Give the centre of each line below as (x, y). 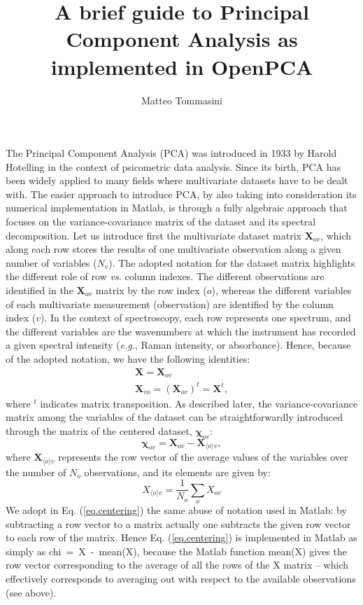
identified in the (40, 290)
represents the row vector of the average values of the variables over (203, 457)
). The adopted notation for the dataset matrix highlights (232, 262)
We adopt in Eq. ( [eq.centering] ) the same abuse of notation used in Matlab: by (176, 509)
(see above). (31, 592)
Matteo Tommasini (182, 100)
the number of (36, 472)
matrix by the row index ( (151, 290)
